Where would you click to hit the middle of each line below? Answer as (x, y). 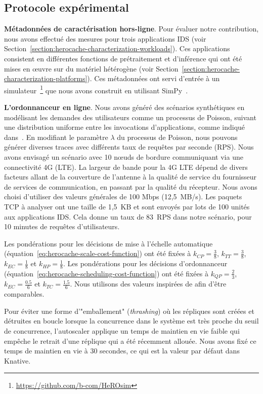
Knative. (17, 360)
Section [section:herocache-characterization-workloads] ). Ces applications (117, 48)
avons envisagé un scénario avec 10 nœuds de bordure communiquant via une (124, 156)
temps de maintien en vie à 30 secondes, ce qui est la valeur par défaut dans (122, 351)
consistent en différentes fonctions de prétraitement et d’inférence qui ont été (123, 58)
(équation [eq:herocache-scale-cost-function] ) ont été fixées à (98, 253)
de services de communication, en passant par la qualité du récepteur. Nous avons (131, 186)
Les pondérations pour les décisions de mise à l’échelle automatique (108, 243)
